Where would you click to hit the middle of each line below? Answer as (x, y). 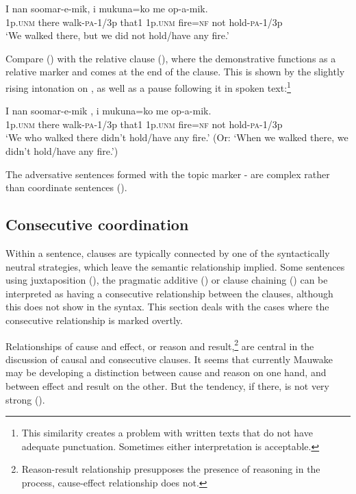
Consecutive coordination (97, 224)
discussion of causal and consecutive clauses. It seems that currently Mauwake (169, 359)
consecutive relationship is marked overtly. (94, 320)
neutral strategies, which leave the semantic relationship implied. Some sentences (175, 266)
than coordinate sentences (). (66, 187)
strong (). (25, 399)
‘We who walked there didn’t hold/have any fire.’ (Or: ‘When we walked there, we (177, 137)
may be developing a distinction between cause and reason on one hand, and (166, 372)
